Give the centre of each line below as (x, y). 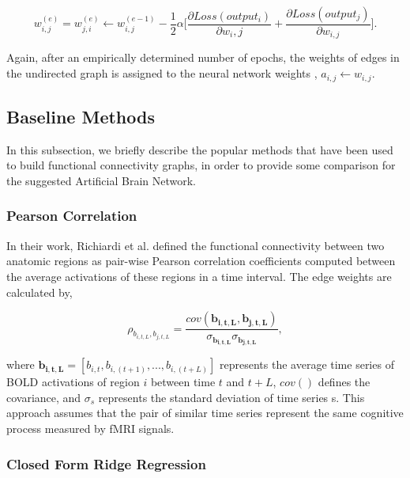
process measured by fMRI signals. (90, 429)
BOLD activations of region (73, 382)
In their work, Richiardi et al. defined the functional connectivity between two (196, 245)
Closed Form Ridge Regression (106, 463)
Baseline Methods (81, 116)
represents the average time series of (307, 364)
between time (183, 382)
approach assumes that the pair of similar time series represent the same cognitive (205, 413)
